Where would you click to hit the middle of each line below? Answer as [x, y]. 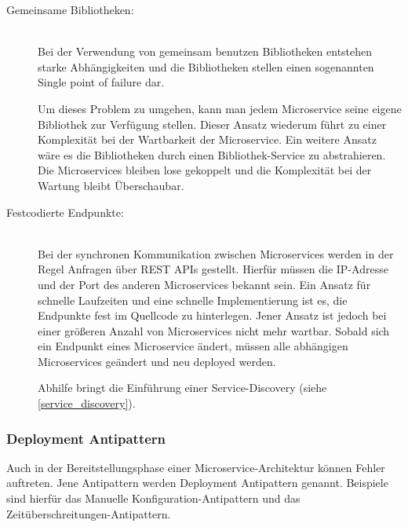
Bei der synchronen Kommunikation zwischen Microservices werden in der [216, 253]
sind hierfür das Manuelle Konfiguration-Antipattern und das [153, 498]
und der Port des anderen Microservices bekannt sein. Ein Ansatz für [204, 284]
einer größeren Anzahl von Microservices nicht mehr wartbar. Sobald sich [214, 330]
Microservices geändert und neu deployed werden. [157, 361]
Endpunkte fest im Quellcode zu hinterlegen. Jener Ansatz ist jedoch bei [212, 315]
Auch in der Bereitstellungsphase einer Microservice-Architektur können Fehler [196, 467]
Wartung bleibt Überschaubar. [111, 185]
